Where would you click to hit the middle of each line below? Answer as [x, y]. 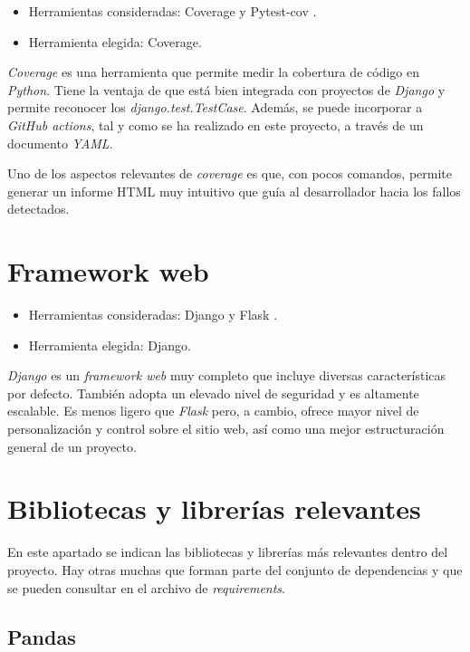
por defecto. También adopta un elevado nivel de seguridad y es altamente [213, 393]
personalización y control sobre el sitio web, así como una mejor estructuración [226, 429]
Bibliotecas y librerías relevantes [214, 508]
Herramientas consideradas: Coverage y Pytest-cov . [173, 11]
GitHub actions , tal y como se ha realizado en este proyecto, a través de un [216, 125]
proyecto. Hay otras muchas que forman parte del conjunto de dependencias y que [235, 569]
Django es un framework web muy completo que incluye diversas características [227, 375]
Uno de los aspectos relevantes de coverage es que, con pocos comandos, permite [230, 173]
